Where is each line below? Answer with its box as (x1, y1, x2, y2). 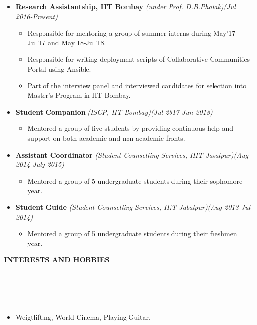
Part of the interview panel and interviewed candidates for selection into (27, 80, 247, 90)
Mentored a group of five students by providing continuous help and (27, 123, 234, 133)
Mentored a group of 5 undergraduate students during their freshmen (27, 228, 237, 239)
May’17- (213, 28, 238, 38)
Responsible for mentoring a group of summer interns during (27, 28, 211, 38)
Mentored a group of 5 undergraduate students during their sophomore (27, 175, 243, 186)
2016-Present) (15, 11, 58, 21)
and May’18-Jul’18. (48, 37, 106, 47)
